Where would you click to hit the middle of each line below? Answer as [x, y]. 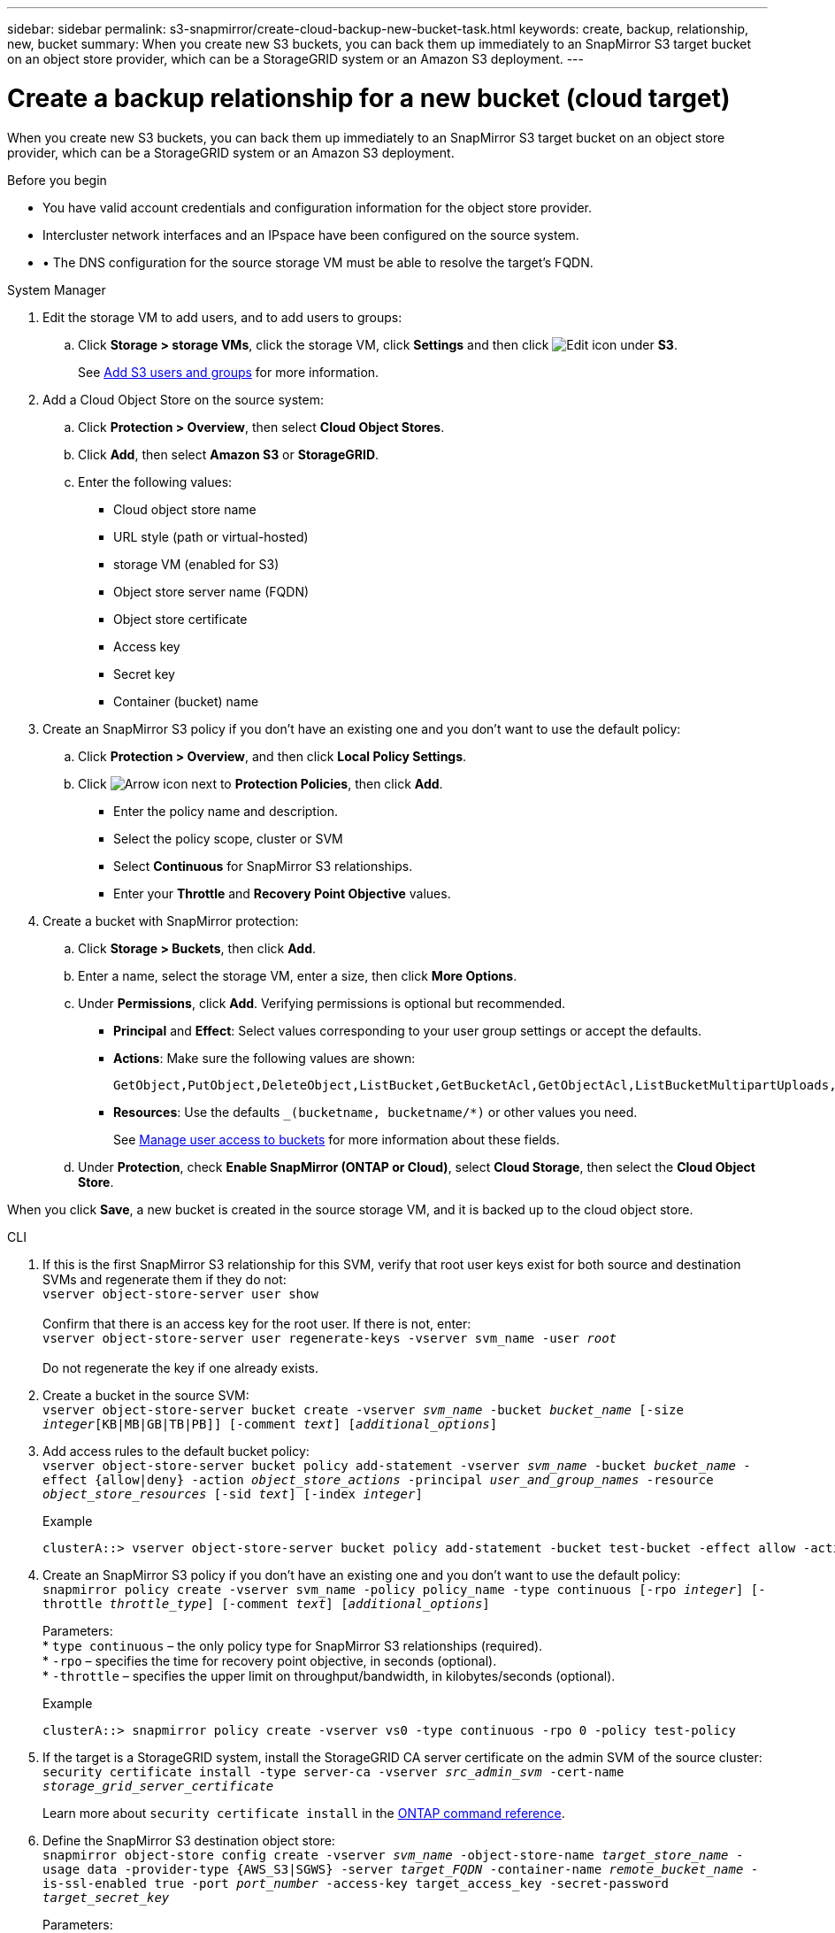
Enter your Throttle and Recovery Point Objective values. [282, 893]
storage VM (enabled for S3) [196, 564]
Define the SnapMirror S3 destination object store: [189, 1840]
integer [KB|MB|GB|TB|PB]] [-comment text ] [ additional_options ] [270, 1424]
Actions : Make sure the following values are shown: [264, 1058]
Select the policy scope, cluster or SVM [228, 838]
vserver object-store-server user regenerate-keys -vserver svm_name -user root [330, 1338]
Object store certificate [180, 619]
